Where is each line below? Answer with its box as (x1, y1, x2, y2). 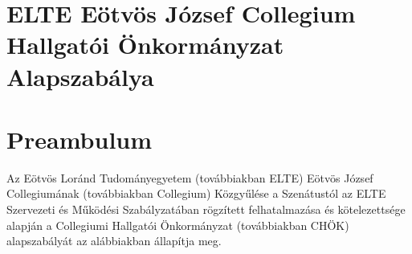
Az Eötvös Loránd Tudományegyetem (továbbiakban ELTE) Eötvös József (6, 169, 373, 186)
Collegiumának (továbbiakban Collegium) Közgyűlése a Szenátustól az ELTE (6, 185, 386, 202)
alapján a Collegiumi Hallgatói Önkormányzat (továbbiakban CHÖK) (6, 216, 349, 233)
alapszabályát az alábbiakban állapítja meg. (6, 232, 222, 249)
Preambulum (6, 122, 153, 155)
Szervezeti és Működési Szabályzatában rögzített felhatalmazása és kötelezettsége (6, 201, 406, 218)
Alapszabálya (6, 59, 154, 92)
